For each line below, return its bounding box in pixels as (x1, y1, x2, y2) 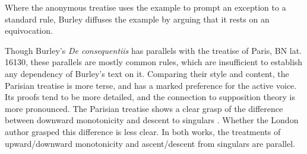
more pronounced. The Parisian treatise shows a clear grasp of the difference (5, 102, 283, 114)
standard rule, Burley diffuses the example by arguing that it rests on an (5, 12, 270, 25)
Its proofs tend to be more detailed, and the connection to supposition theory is (5, 91, 295, 103)
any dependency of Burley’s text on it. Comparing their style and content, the (5, 67, 289, 79)
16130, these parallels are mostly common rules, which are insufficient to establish (5, 56, 303, 68)
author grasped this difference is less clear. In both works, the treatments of (5, 125, 281, 137)
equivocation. (5, 24, 53, 37)
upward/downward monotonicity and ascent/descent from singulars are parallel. (5, 137, 296, 149)
